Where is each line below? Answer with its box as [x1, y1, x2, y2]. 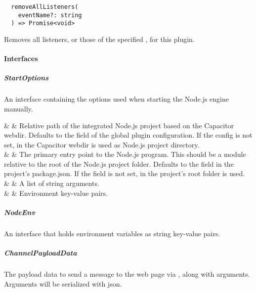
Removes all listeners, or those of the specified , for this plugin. [4, 34, 195, 44]
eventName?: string [18, 11, 82, 19]
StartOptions [4, 73, 48, 83]
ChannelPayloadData [4, 248, 77, 257]
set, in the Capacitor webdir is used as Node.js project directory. [4, 139, 200, 149]
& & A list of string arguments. [4, 178, 99, 188]
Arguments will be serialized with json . [4, 278, 122, 289]
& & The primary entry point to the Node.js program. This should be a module [4, 149, 246, 159]
